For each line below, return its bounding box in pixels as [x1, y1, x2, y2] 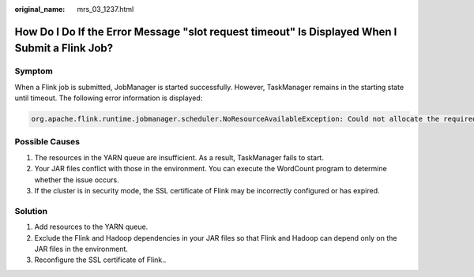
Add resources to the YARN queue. [34, 222, 149, 232]
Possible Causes [14, 137, 81, 148]
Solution [14, 205, 48, 216]
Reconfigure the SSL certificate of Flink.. [34, 255, 167, 264]
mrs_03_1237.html [77, 5, 134, 13]
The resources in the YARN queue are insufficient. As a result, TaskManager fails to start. [34, 152, 324, 162]
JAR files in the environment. [34, 244, 128, 253]
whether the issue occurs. [34, 174, 119, 185]
